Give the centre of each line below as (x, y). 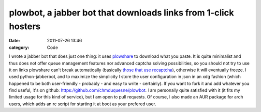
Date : (14, 41)
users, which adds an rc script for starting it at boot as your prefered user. (83, 104)
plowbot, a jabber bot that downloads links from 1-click (122, 13)
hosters (25, 26)
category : (19, 47)
